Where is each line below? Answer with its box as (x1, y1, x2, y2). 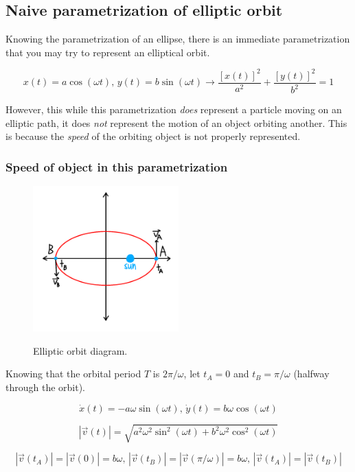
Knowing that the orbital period (5, 366, 141, 381)
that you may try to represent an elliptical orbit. (5, 45, 210, 59)
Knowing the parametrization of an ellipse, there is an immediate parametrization (5, 32, 350, 46)
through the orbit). (5, 380, 86, 394)
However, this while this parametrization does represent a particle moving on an (5, 102, 342, 117)
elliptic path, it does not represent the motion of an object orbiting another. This (5, 115, 347, 130)
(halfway (293, 366, 330, 381)
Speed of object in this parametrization (5, 158, 228, 175)
